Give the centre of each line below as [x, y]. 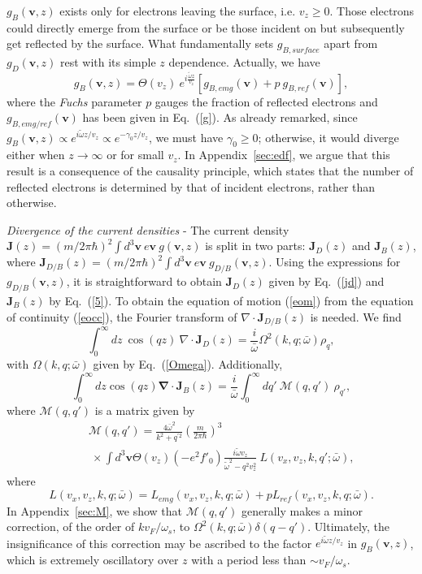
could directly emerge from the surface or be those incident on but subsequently [206, 27]
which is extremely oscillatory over [93, 560]
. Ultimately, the [349, 527]
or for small [135, 155]
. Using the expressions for [335, 262]
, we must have [186, 137]
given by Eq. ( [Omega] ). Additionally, [188, 364]
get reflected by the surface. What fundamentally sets [140, 43]
